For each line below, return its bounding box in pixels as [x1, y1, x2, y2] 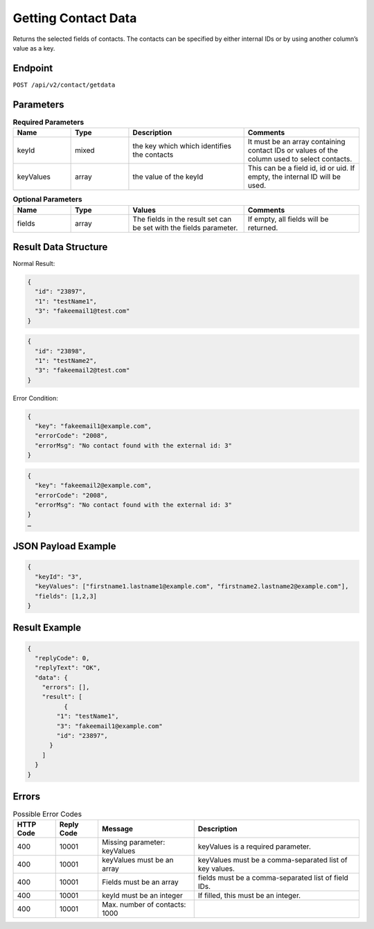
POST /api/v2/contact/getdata [12, 80, 116, 89]
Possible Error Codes [12, 809, 82, 819]
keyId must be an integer [101, 891, 184, 901]
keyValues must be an [101, 856, 174, 865]
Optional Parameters [12, 195, 82, 204]
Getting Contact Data [12, 10, 137, 26]
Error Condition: [12, 393, 59, 402]
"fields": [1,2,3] [35, 592, 97, 600]
